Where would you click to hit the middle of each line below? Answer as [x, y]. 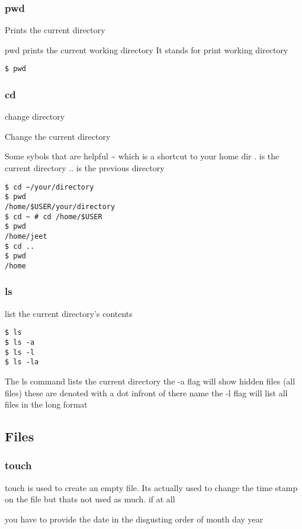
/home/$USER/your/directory [60, 206]
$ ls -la [22, 362]
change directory [35, 116]
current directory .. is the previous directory [85, 168]
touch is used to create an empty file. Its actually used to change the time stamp [151, 487]
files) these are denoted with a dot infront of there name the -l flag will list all [146, 392]
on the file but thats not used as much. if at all [90, 499]
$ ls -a [20, 343]
